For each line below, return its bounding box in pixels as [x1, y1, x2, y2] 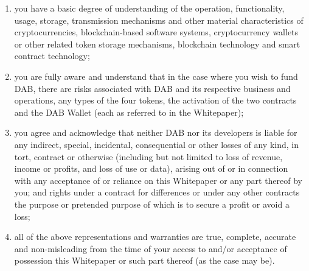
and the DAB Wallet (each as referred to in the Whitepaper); [14, 105, 244, 118]
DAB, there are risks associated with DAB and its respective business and [14, 82, 291, 94]
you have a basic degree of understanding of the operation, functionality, [14, 2, 285, 14]
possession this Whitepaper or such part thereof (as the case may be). [14, 254, 275, 267]
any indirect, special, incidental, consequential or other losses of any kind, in [14, 138, 299, 150]
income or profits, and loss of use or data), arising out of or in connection [14, 162, 288, 175]
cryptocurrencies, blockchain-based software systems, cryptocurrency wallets [14, 26, 299, 38]
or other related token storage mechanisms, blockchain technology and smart [14, 37, 300, 50]
